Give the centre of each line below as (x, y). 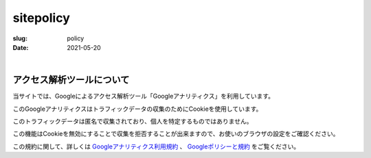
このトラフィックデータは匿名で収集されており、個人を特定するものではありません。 (133, 121)
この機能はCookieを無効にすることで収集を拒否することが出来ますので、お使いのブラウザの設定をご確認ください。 (176, 134)
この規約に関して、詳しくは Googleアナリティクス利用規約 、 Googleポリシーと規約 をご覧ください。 (156, 146)
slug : (20, 38)
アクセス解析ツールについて (71, 80)
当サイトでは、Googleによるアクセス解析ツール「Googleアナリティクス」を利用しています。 (144, 96)
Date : (21, 47)
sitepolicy (41, 18)
